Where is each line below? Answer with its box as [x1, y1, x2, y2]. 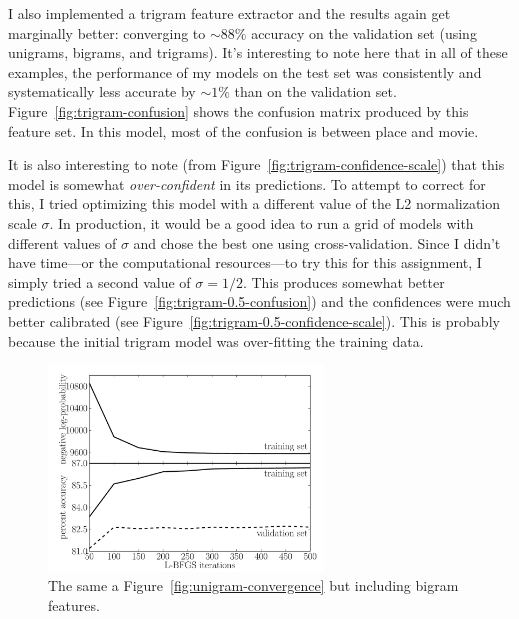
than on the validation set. [234, 81, 397, 102]
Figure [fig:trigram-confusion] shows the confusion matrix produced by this [8, 100, 469, 121]
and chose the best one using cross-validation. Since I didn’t [133, 232, 501, 253]
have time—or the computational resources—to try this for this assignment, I [8, 252, 482, 273]
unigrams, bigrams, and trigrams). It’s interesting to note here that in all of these [8, 42, 508, 63]
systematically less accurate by [8, 81, 196, 102]
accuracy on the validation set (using [251, 22, 477, 43]
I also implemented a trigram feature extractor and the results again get [8, 3, 451, 23]
